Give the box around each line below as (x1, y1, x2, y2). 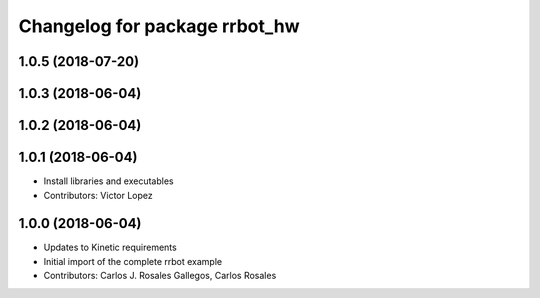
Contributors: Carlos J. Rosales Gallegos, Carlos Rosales (43, 270, 277, 282)
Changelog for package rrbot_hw (18, 15, 300, 37)
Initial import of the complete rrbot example (43, 255, 223, 267)
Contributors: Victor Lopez (43, 189, 154, 201)
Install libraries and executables (43, 175, 174, 187)
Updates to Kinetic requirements (43, 241, 177, 254)
